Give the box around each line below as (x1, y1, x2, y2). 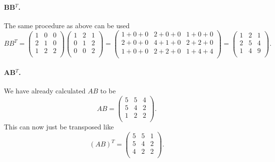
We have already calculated (4, 86, 86, 96)
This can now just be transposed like (4, 122, 114, 132)
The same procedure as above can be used (4, 20, 130, 30)
